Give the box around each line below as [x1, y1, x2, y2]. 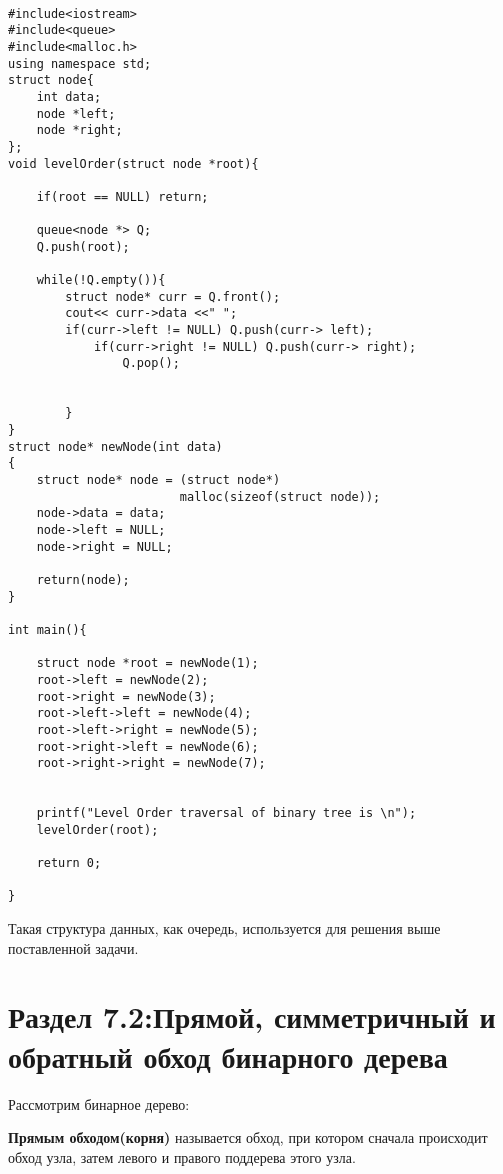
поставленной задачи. [8, 937, 139, 958]
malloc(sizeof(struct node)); [179, 489, 381, 504]
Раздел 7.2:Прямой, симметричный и [8, 996, 496, 1037]
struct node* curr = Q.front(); [65, 289, 281, 304]
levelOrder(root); [36, 822, 159, 837]
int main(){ [8, 622, 87, 637]
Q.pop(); [122, 356, 180, 371]
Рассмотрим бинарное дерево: [8, 1093, 190, 1114]
